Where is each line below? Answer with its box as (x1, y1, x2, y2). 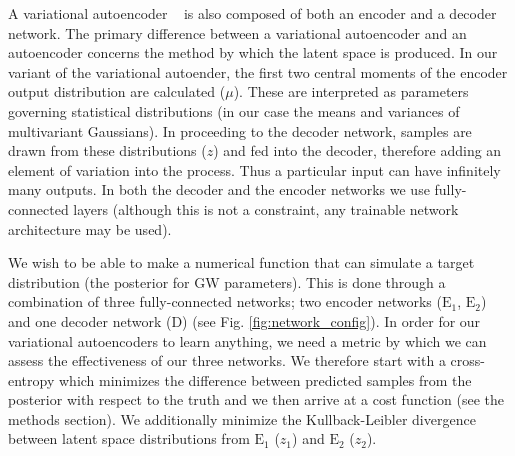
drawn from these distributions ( (8, 140, 207, 161)
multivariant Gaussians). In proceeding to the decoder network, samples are (8, 120, 472, 141)
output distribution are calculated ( (8, 81, 226, 102)
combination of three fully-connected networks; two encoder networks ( (8, 291, 442, 312)
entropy (8, 369, 55, 390)
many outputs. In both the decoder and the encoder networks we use (8, 179, 430, 200)
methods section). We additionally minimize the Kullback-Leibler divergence (8, 408, 476, 429)
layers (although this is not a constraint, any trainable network (73, 198, 459, 219)
